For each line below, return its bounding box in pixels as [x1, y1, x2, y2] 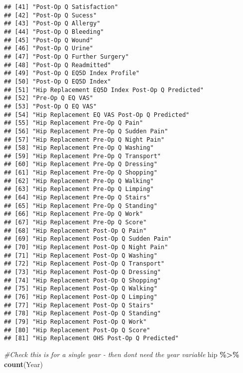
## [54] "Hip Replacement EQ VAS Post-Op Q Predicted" [4, 111, 190, 118]
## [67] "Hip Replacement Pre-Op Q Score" [4, 219, 147, 226]
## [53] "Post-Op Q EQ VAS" [4, 102, 97, 110]
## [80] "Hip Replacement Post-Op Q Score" [4, 326, 150, 334]
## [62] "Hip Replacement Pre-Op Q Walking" [4, 177, 154, 185]
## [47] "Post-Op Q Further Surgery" [4, 53, 129, 60]
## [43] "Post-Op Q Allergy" [4, 20, 101, 27]
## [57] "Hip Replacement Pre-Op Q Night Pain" [4, 136, 165, 143]
